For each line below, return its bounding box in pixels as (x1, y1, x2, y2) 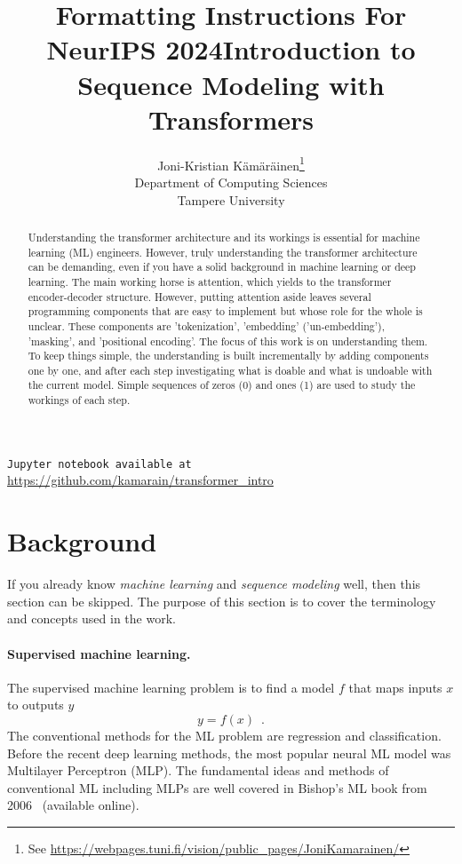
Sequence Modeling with (77, 66, 385, 102)
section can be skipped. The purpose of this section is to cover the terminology (7, 591, 436, 610)
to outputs (7, 695, 64, 714)
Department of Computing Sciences (134, 172, 328, 191)
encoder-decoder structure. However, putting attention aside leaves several (28, 289, 371, 304)
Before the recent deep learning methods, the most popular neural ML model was (7, 743, 451, 762)
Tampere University (177, 190, 285, 209)
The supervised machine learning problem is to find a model (7, 678, 335, 696)
